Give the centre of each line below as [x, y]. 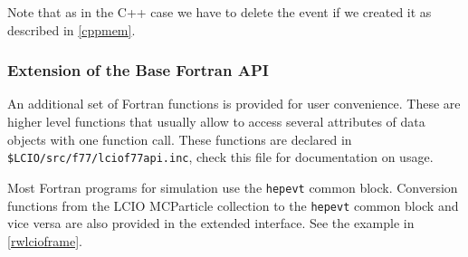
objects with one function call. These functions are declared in [180, 139]
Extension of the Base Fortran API [138, 70]
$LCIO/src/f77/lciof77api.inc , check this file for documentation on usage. [220, 157]
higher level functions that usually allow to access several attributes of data [216, 121]
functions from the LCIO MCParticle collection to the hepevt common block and [233, 205]
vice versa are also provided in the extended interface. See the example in [211, 223]
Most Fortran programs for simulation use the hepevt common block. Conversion [233, 187]
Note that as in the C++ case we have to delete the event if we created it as [220, 12]
